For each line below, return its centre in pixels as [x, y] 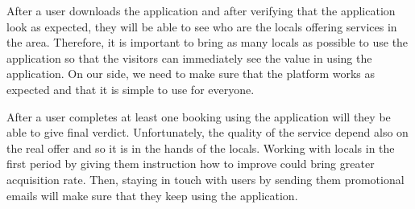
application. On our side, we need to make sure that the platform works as [191, 74]
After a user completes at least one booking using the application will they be [199, 116]
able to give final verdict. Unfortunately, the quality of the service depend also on [207, 132]
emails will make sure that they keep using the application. [152, 195]
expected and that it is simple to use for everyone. [131, 89]
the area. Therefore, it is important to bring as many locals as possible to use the [207, 42]
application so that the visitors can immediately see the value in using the [189, 57]
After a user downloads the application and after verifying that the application [201, 10]
